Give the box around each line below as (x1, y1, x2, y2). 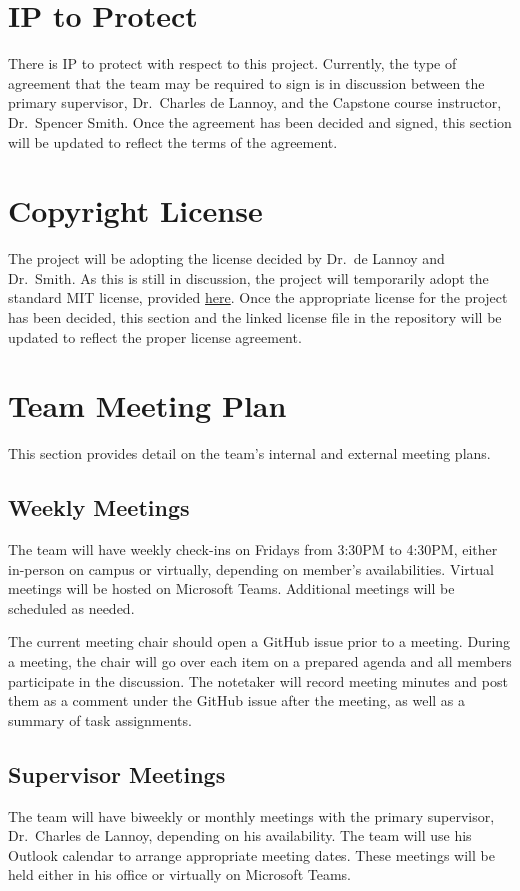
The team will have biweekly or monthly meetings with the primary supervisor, (8, 805, 495, 826)
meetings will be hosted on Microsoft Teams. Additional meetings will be (8, 578, 455, 599)
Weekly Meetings (8, 492, 190, 523)
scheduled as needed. (8, 597, 135, 618)
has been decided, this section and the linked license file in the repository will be (8, 307, 502, 327)
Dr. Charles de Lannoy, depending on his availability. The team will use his (8, 825, 472, 846)
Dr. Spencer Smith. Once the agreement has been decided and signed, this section (8, 111, 512, 132)
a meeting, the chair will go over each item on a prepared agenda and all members (8, 651, 512, 672)
